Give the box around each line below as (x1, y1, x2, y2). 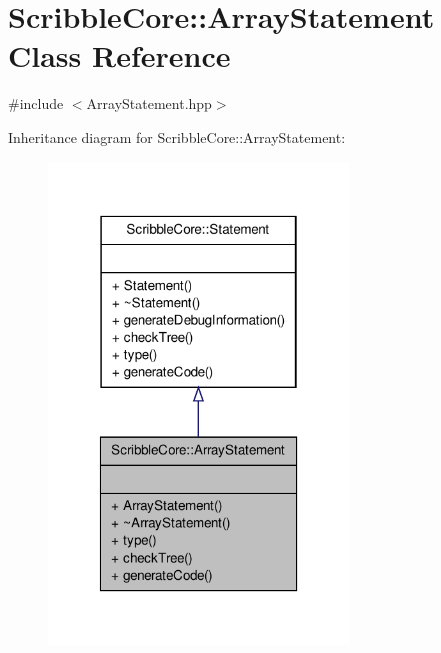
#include (8, 93, 64, 114)
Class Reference (8, 35, 231, 76)
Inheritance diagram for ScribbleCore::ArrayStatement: (8, 126, 346, 147)
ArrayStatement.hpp (86, 93, 212, 114)
